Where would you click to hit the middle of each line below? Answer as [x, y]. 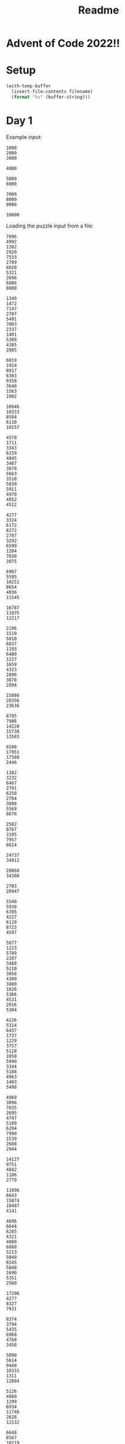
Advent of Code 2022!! [63, 43]
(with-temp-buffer [28, 86]
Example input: [24, 137]
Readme [99, 10]
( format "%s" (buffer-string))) [51, 97]
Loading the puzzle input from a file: [50, 226]
